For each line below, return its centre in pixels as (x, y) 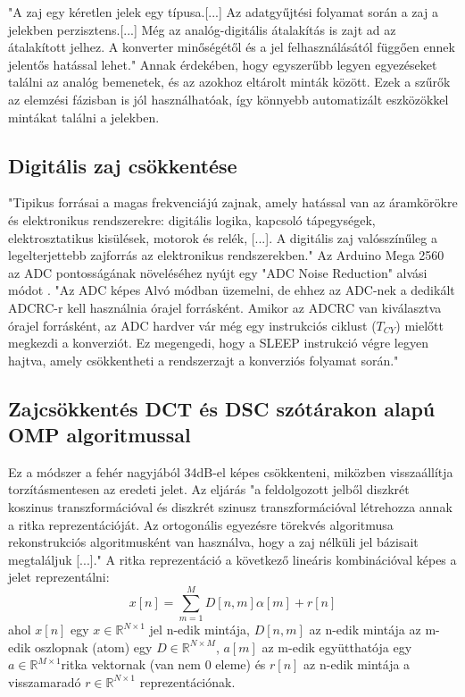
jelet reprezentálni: (59, 577)
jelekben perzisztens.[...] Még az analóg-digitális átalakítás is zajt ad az (202, 29)
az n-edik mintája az (365, 630)
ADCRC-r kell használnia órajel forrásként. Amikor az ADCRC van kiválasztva (225, 307)
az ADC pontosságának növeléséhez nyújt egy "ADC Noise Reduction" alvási (218, 272)
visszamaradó (45, 681)
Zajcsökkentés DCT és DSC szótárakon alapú (222, 408)
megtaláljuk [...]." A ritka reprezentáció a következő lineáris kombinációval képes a (232, 559)
